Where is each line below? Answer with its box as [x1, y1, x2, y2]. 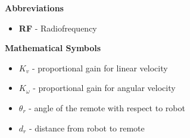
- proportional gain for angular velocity [33, 81, 176, 94]
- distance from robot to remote [29, 121, 145, 134]
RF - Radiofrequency [18, 21, 97, 34]
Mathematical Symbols [5, 42, 101, 54]
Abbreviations [5, 2, 64, 14]
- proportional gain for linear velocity [32, 61, 168, 74]
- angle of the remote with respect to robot [29, 101, 185, 114]
